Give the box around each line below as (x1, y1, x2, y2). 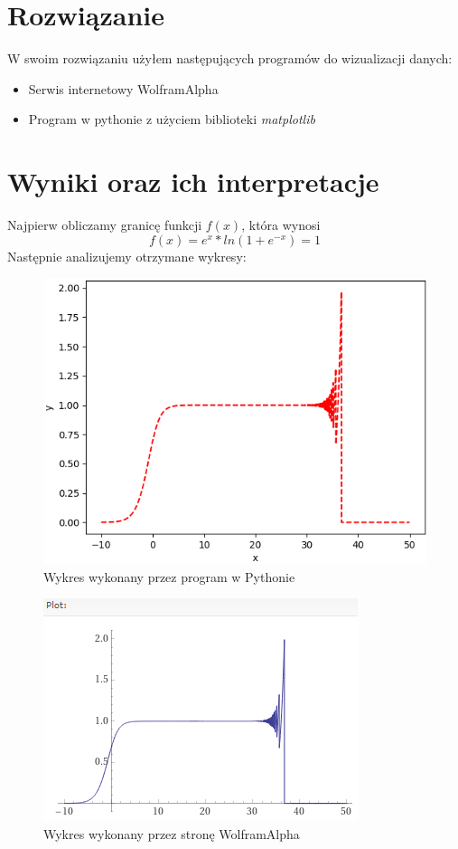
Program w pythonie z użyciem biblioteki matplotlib (28, 110, 315, 129)
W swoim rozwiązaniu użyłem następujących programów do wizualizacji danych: (7, 49, 453, 68)
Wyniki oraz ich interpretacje (7, 163, 379, 200)
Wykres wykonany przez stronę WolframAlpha (43, 824, 300, 843)
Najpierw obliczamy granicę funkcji (7, 215, 202, 234)
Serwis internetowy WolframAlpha (28, 79, 219, 98)
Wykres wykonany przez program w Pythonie (43, 567, 295, 586)
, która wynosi (241, 215, 321, 234)
